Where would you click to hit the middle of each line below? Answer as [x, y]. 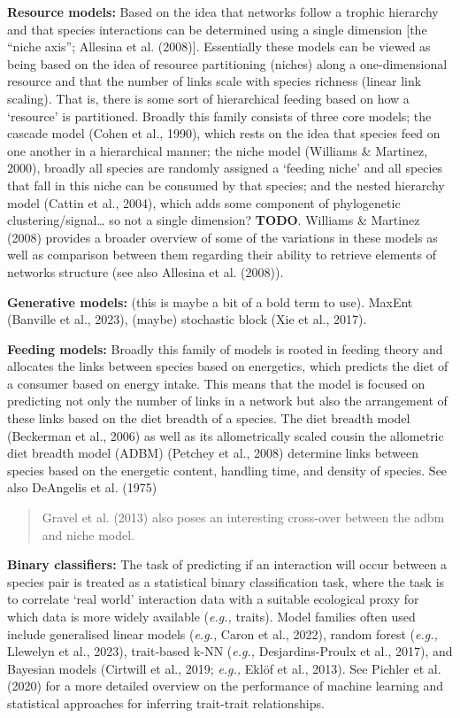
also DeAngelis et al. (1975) [82, 487]
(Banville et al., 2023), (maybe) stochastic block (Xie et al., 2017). [187, 319]
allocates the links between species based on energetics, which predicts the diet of [228, 366]
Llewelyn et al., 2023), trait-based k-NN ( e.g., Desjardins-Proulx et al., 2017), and [230, 651]
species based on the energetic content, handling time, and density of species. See [227, 470]
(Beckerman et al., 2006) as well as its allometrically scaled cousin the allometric [226, 435]
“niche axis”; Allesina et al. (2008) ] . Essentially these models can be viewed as [219, 46]
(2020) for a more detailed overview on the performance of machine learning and [225, 686]
